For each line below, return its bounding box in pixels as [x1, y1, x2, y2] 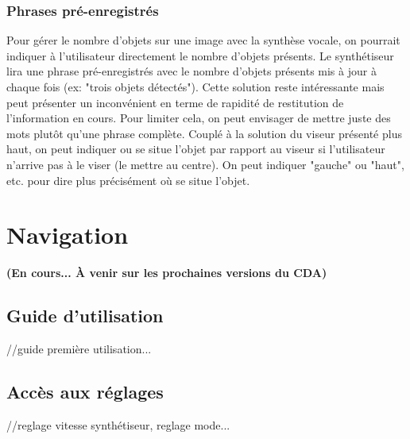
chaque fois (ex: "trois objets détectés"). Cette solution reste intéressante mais [6, 79, 385, 94]
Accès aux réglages [6, 379, 164, 404]
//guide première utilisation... [6, 341, 152, 357]
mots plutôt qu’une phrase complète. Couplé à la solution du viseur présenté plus [6, 125, 402, 141]
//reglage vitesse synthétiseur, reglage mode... [6, 416, 230, 433]
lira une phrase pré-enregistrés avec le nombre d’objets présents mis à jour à [6, 63, 377, 79]
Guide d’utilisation [6, 303, 164, 328]
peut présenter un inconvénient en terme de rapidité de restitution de [6, 94, 344, 110]
